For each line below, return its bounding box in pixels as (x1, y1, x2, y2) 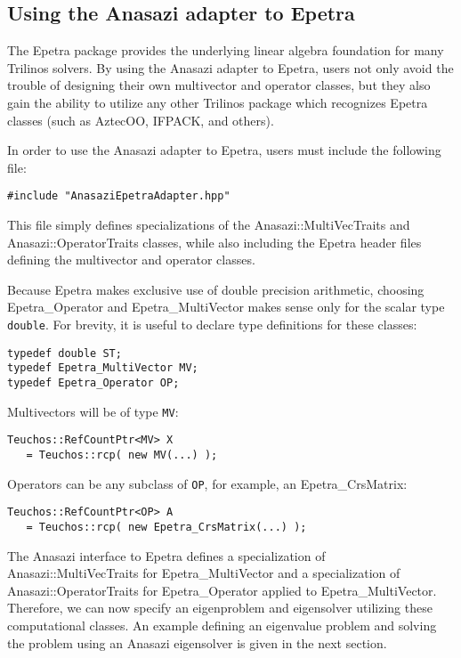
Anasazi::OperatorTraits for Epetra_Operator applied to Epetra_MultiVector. (7, 581, 437, 599)
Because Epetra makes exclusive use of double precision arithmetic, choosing (7, 280, 425, 298)
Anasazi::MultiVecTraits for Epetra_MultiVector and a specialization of (7, 564, 400, 582)
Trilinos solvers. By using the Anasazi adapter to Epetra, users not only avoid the (7, 58, 454, 77)
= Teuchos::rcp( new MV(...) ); (26, 448, 218, 461)
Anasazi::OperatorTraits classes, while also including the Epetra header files (7, 232, 422, 251)
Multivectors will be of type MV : (7, 402, 179, 420)
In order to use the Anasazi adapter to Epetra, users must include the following (7, 141, 441, 159)
